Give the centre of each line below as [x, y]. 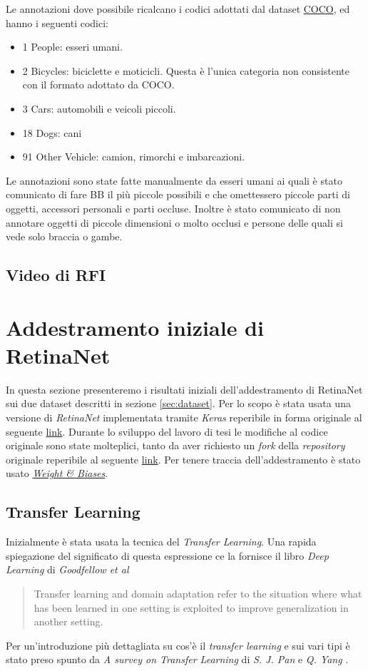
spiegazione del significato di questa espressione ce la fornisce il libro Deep [167, 555]
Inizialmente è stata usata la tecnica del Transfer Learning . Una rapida [161, 542]
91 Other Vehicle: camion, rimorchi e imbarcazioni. [134, 157]
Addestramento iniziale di [135, 327]
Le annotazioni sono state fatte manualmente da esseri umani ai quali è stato [174, 180]
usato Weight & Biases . [57, 473]
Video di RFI [56, 275]
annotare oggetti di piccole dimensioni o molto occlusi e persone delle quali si [174, 222]
